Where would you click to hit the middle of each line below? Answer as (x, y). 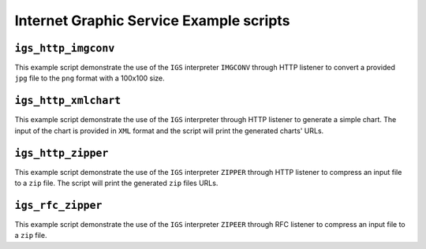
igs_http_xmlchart (68, 101)
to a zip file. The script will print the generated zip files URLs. (116, 183)
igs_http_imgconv (65, 48)
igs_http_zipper (62, 153)
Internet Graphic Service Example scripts (152, 20)
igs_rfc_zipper (58, 205)
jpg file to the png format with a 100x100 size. (90, 78)
